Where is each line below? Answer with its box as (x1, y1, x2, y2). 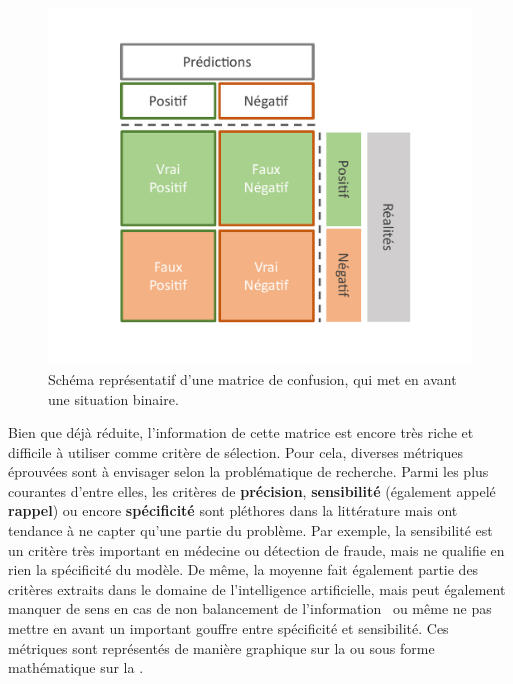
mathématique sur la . (8, 657, 144, 678)
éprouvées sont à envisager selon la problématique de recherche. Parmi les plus (8, 461, 489, 482)
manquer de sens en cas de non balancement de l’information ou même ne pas (8, 598, 492, 619)
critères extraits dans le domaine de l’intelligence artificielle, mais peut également (8, 578, 506, 599)
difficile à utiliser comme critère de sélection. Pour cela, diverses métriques (8, 441, 463, 462)
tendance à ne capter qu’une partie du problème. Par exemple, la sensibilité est (8, 520, 493, 541)
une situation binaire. (48, 388, 179, 409)
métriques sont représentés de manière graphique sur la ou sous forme (8, 637, 435, 658)
